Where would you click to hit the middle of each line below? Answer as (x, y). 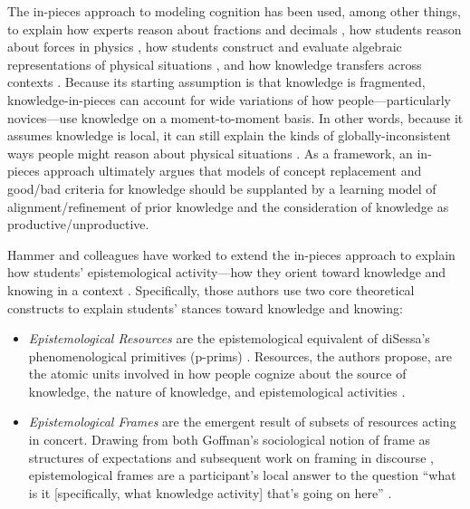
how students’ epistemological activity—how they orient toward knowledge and (227, 272)
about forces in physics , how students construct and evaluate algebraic (205, 47)
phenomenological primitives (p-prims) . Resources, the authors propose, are (240, 355)
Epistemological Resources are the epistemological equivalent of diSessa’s (229, 338)
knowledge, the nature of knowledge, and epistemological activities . (217, 391)
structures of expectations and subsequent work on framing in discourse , (231, 457)
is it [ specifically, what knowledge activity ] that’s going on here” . (210, 492)
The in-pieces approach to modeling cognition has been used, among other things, (234, 11)
